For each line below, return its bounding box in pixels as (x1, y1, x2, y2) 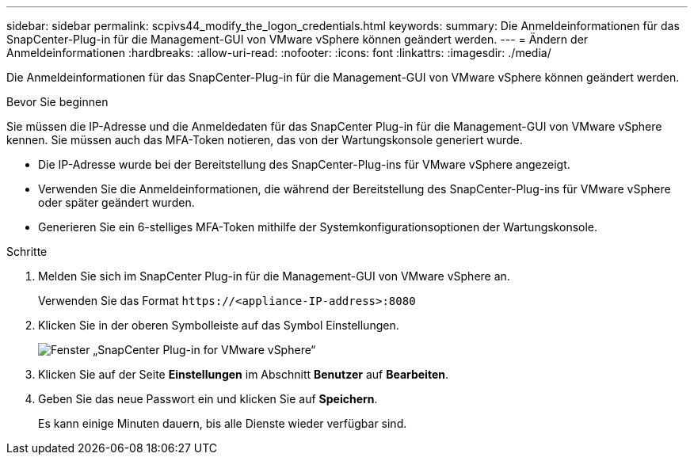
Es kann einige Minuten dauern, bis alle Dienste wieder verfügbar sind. (38, 417, 407, 430)
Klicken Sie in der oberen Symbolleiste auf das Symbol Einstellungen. (38, 318, 399, 332)
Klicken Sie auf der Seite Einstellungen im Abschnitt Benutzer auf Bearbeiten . (38, 368, 448, 381)
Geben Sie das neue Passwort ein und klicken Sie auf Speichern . (38, 392, 378, 406)
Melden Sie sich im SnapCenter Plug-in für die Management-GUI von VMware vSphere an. (38, 269, 510, 283)
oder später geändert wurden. (38, 196, 195, 209)
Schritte (6, 245, 48, 258)
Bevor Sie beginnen (6, 95, 109, 109)
